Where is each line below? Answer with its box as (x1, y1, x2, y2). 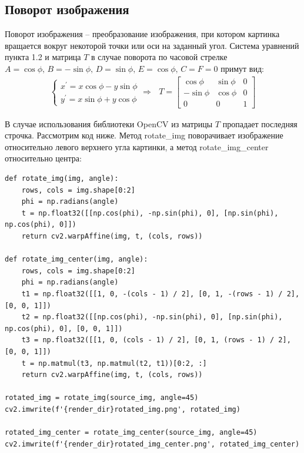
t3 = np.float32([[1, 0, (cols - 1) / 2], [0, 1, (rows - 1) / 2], (21, 336, 291, 345)
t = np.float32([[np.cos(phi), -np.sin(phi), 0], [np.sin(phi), (21, 209, 279, 217)
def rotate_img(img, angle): (5, 174, 119, 183)
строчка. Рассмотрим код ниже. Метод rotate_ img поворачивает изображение (5, 129, 283, 141)
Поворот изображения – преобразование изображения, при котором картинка (5, 28, 280, 40)
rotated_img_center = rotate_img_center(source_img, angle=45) (5, 428, 258, 437)
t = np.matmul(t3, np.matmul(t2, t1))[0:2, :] (21, 359, 207, 368)
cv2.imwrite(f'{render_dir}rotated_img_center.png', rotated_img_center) (5, 439, 300, 448)
